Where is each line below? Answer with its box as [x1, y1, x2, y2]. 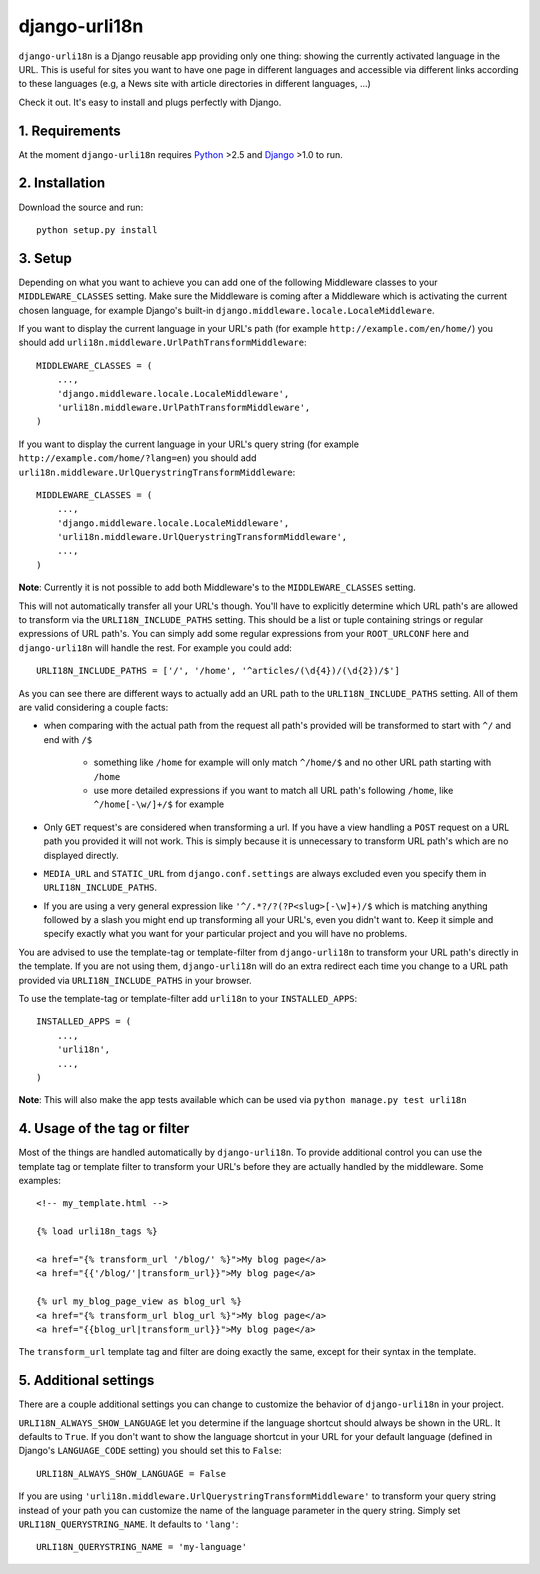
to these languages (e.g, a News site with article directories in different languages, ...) [18, 78, 372, 90]
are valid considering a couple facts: [18, 701, 169, 713]
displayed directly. [43, 849, 119, 861]
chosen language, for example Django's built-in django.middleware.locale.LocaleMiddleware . [18, 304, 435, 316]
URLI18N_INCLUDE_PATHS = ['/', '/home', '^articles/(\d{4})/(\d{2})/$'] [36, 665, 400, 677]
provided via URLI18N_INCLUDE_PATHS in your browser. [18, 974, 252, 986]
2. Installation [18, 175, 106, 192]
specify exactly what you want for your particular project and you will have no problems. [43, 928, 408, 940]
